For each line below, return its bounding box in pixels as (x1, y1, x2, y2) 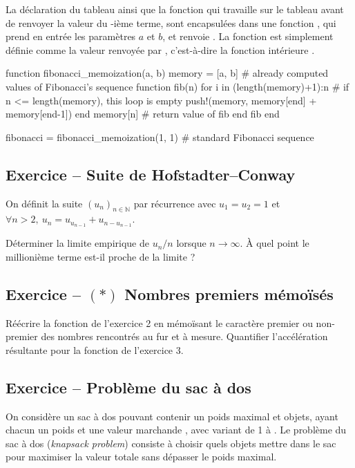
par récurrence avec (133, 196, 216, 210)
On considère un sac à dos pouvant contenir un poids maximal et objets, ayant (6, 409, 338, 423)
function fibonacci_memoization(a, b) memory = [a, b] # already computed (6, 66, 329, 80)
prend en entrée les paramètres (6, 29, 136, 44)
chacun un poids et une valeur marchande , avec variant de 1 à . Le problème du (6, 422, 347, 437)
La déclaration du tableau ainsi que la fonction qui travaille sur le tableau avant (6, 2, 344, 16)
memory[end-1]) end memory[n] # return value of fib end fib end (6, 106, 280, 121)
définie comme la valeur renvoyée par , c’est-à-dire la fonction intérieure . (6, 42, 315, 57)
